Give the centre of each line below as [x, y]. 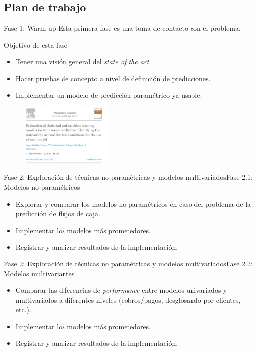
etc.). [23, 309]
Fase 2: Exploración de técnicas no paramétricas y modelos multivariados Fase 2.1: [128, 177]
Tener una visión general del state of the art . [83, 61]
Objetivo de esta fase [36, 44]
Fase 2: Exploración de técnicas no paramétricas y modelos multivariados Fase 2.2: [128, 263]
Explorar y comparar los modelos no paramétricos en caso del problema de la [133, 204]
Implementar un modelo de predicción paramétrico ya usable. [109, 95]
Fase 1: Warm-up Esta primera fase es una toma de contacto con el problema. [122, 28]
